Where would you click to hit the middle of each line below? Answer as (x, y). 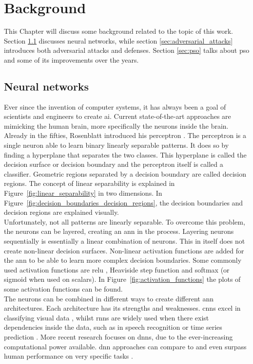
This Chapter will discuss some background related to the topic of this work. (118, 31)
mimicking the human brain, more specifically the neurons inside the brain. (116, 125)
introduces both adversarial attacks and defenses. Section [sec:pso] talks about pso (127, 50)
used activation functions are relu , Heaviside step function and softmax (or (117, 269)
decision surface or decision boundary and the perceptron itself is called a (114, 164)
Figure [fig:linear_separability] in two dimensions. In (83, 193)
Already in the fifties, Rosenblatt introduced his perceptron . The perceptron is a (125, 135)
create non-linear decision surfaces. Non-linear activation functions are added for (124, 250)
